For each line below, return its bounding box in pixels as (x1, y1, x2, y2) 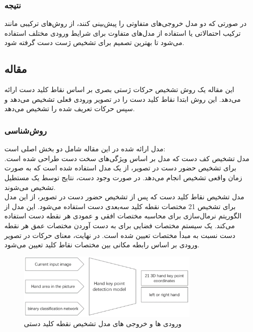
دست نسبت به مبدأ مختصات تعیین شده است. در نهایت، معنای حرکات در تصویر (4, 230, 235, 240)
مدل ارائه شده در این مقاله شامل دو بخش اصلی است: (4, 143, 166, 154)
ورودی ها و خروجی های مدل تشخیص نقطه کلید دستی (24, 318, 182, 329)
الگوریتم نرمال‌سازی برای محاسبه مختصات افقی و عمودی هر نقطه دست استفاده (4, 211, 242, 221)
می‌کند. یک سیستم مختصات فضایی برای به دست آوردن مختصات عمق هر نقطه (4, 220, 235, 230)
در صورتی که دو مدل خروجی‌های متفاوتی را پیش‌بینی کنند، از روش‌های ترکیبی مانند (4, 18, 247, 28)
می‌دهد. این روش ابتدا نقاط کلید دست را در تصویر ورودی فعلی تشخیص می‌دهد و (4, 94, 241, 104)
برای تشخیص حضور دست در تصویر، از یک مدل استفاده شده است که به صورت (4, 163, 236, 173)
